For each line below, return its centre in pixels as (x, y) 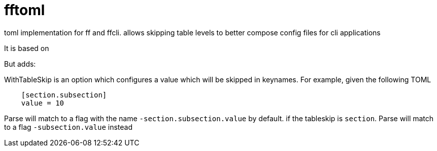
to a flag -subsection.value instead (68, 127)
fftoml (25, 10)
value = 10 (43, 103)
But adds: (20, 64)
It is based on (27, 48)
